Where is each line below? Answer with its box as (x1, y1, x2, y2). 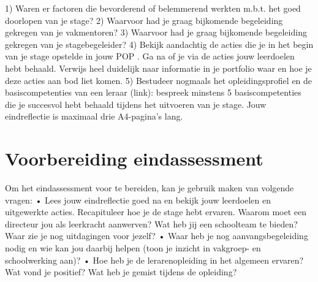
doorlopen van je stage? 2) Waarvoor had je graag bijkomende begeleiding (5, 13, 283, 26)
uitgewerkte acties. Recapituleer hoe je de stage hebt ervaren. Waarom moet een (5, 205, 307, 218)
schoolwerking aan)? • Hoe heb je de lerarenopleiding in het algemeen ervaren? (5, 253, 304, 266)
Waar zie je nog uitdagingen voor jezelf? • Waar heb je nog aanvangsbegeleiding (5, 229, 308, 242)
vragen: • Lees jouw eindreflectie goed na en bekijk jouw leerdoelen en (5, 193, 271, 206)
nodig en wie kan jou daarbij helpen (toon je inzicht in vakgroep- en (5, 242, 261, 254)
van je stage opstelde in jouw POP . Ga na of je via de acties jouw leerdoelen (5, 50, 295, 63)
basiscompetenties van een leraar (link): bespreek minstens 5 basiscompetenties (5, 86, 301, 99)
